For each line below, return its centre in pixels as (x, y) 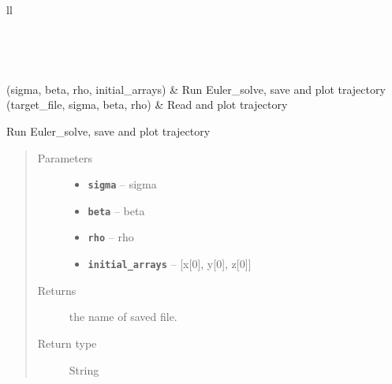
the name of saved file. (123, 317)
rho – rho (111, 237)
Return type (67, 343)
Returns (57, 290)
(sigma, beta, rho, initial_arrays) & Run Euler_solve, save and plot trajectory (196, 89)
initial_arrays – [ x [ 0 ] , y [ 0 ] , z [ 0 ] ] (170, 264)
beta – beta (116, 210)
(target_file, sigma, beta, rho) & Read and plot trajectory (147, 104)
